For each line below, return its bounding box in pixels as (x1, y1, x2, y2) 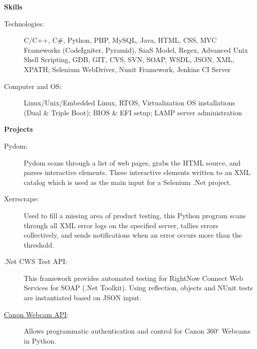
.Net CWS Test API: (4, 256, 67, 266)
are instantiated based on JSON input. (24, 292, 141, 303)
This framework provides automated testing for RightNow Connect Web (24, 272, 243, 283)
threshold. (24, 239, 54, 250)
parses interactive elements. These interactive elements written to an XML (24, 167, 251, 177)
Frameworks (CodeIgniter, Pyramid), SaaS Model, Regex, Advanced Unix (24, 44, 248, 55)
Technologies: (4, 18, 44, 28)
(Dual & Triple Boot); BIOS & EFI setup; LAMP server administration (24, 107, 242, 117)
